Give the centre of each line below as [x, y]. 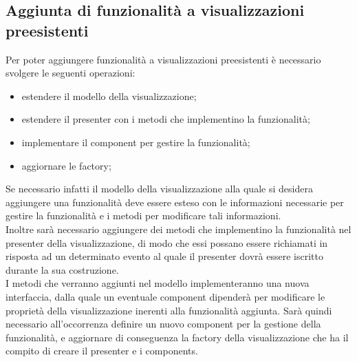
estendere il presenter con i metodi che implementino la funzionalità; [166, 119]
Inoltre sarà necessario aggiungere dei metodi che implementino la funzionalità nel [178, 229]
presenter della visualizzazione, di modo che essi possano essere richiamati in [167, 242]
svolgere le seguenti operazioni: [71, 73]
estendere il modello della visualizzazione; [109, 95]
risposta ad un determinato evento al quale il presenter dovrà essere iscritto [164, 256]
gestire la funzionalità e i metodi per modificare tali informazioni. [143, 215]
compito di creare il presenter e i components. [102, 351]
